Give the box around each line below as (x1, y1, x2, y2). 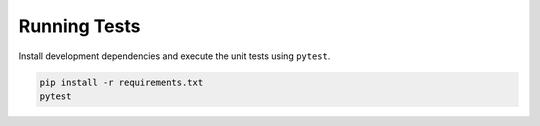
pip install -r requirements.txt (39, 76, 204, 88)
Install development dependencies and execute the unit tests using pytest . (18, 50, 331, 62)
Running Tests (18, 15, 141, 37)
